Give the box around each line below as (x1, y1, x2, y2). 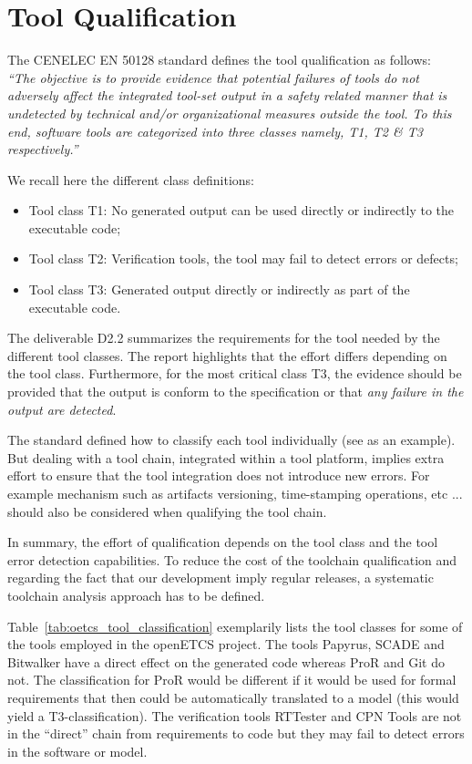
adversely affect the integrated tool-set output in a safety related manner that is (7, 86, 447, 105)
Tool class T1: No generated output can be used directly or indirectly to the (28, 201, 455, 220)
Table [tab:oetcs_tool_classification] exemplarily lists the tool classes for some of (7, 616, 463, 635)
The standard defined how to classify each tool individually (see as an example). (7, 430, 456, 449)
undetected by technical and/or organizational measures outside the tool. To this (7, 103, 452, 122)
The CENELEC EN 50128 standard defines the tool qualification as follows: (7, 50, 431, 69)
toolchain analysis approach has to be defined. (7, 585, 265, 604)
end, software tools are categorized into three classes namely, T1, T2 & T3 (7, 121, 423, 140)
